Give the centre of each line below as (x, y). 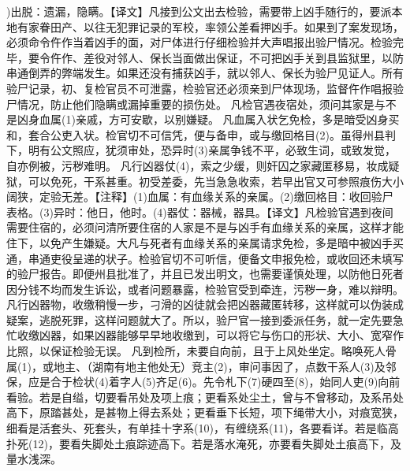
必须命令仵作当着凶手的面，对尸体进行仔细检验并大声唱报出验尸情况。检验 (199, 42)
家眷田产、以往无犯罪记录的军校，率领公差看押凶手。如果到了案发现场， (216, 26)
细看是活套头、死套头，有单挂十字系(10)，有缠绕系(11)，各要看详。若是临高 (203, 428)
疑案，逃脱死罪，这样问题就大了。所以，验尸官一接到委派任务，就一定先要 (199, 319)
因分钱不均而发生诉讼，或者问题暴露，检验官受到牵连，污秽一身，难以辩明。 (205, 289)
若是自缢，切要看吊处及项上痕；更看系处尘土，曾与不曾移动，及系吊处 (221, 397)
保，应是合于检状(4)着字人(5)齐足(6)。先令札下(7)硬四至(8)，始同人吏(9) (192, 382)
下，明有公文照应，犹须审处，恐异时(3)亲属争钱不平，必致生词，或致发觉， (201, 150)
